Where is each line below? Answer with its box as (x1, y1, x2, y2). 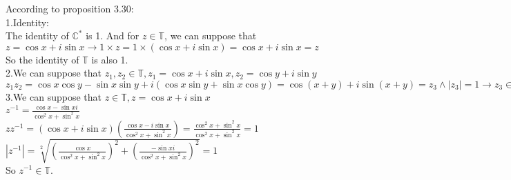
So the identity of (6, 52, 79, 66)
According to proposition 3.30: (6, 1, 134, 15)
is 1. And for (86, 28, 139, 43)
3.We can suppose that (6, 89, 102, 103)
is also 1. (91, 52, 128, 66)
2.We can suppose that (6, 66, 102, 80)
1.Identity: (6, 14, 50, 29)
